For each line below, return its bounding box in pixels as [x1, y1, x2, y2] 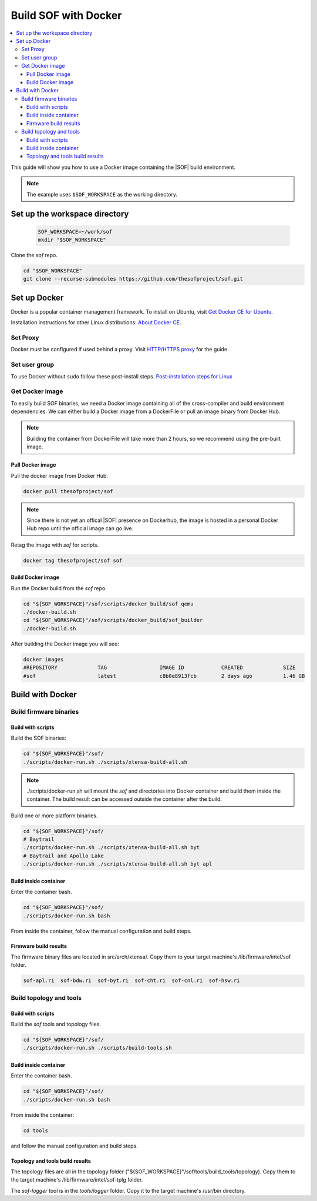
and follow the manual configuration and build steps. [11, 1142, 138, 1149]
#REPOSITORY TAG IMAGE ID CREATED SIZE [23, 664, 296, 671]
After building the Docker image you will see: [11, 640, 120, 647]
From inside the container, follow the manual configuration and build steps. [11, 927, 192, 934]
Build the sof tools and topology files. [11, 1020, 101, 1027]
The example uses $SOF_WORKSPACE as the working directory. [26, 191, 178, 198]
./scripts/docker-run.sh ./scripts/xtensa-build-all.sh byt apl [23, 861, 213, 867]
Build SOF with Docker [11, 9, 122, 22]
